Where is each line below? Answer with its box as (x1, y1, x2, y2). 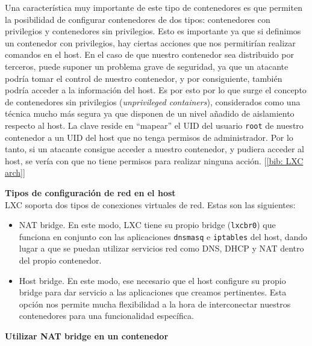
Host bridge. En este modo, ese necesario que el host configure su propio (19, 274, 286, 286)
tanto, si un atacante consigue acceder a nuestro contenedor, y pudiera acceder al (5, 143, 304, 155)
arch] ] (5, 166, 25, 179)
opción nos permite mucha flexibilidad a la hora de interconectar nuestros (19, 297, 291, 310)
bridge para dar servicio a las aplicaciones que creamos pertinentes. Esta (19, 286, 287, 298)
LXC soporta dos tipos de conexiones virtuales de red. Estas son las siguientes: (5, 198, 296, 211)
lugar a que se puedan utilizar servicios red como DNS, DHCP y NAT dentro (19, 242, 304, 255)
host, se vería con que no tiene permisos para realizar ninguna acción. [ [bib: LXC (5, 154, 304, 167)
